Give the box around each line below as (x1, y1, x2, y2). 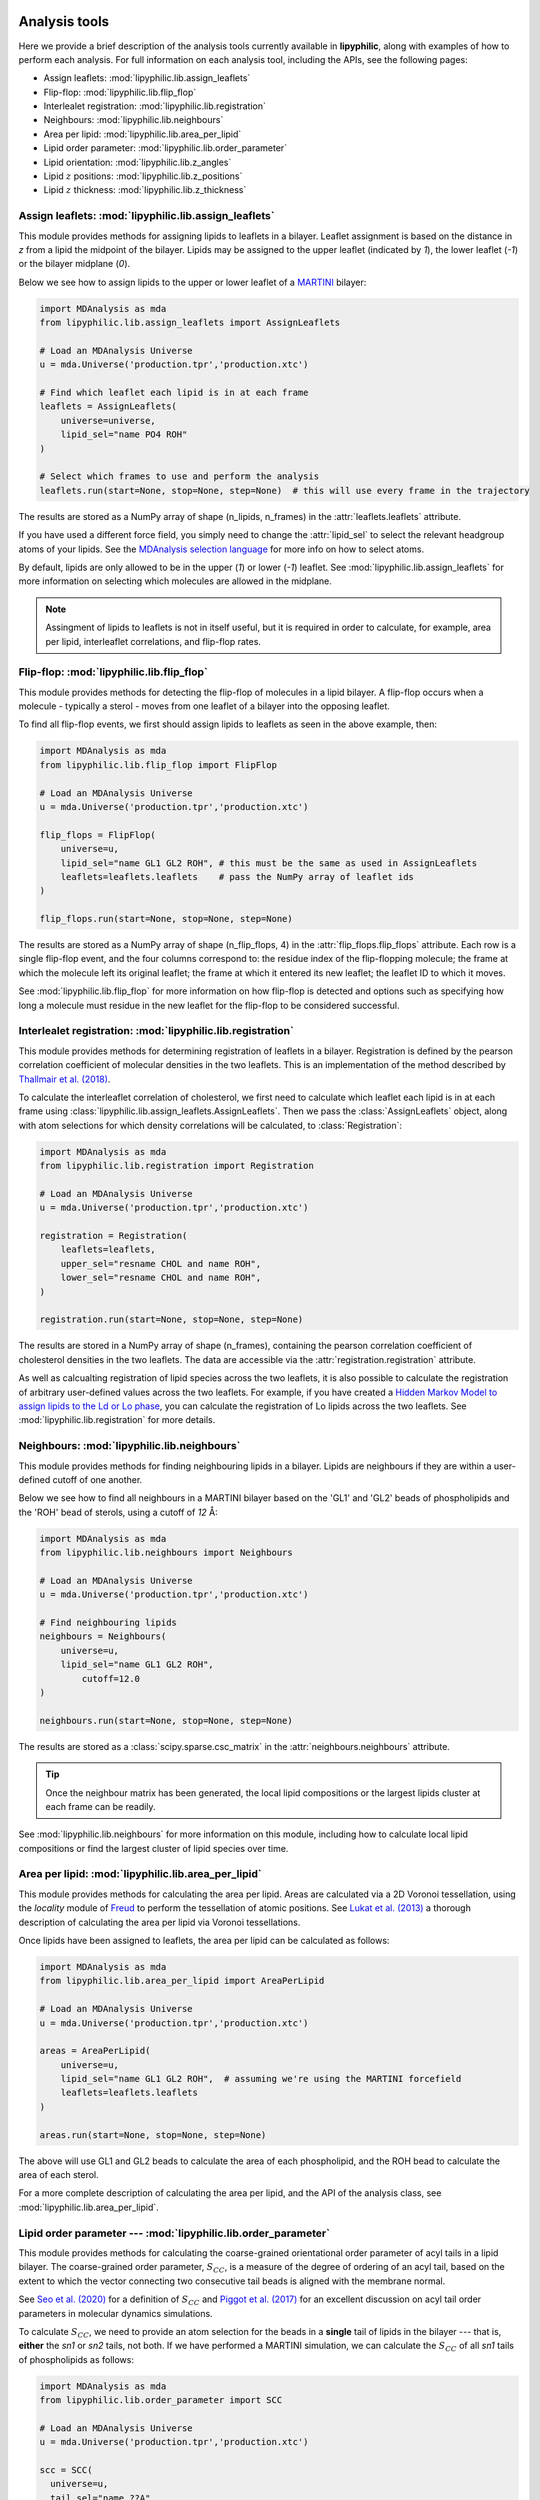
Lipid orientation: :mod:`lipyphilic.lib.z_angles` (43, 156, 232, 168)
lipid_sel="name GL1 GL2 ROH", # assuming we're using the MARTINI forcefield (60, 2073, 462, 2085)
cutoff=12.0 (81, 1673, 140, 1684)
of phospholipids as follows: (18, 2353, 135, 2365)
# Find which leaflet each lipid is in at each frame (39, 387, 309, 399)
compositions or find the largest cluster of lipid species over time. (18, 1842, 289, 1854)
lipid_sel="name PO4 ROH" (60, 429, 188, 440)
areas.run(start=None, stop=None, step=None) (39, 2129, 267, 2140)
